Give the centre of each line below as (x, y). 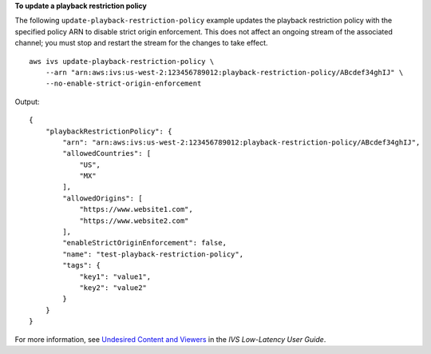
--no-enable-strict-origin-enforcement (123, 84)
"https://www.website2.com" (134, 221)
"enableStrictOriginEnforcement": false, (145, 243)
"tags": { (82, 265)
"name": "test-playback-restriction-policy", (153, 254)
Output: (27, 101)
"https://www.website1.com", (136, 209)
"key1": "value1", (115, 276)
